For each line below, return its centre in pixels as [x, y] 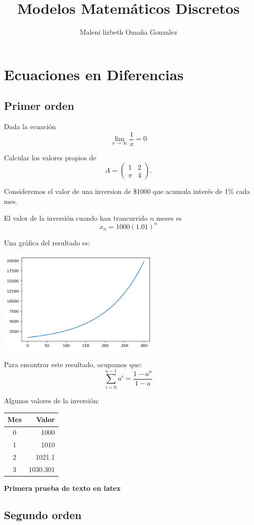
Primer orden [39, 106]
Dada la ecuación [30, 126]
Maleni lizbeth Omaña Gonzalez [128, 32]
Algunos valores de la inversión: [52, 401]
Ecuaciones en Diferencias [94, 74]
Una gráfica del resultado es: [47, 242]
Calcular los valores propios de [50, 157]
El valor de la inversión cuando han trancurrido [76, 217]
